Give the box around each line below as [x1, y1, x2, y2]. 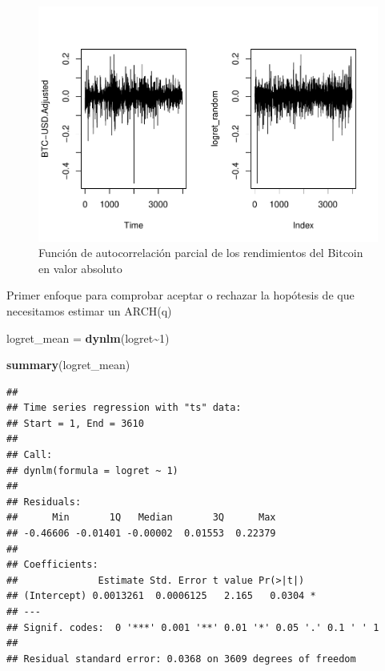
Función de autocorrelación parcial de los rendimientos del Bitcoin [38, 244, 363, 261]
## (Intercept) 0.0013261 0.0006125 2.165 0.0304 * [6, 590, 316, 602]
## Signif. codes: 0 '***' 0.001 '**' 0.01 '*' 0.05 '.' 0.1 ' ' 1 [6, 621, 379, 633]
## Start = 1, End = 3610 [6, 417, 144, 429]
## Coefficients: [6, 559, 98, 571]
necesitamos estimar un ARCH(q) [6, 302, 172, 319]
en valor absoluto [38, 259, 122, 276]
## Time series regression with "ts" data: [6, 402, 242, 414]
